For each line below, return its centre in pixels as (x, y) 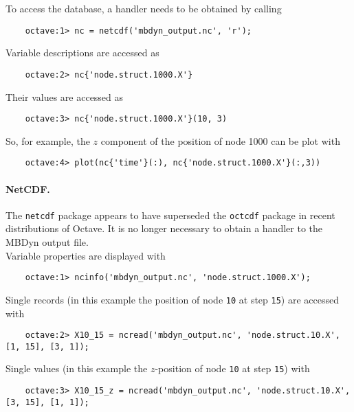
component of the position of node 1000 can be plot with (220, 140)
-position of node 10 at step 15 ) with (232, 368)
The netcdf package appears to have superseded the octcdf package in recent (170, 215)
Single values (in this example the (77, 368)
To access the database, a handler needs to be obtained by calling (144, 8)
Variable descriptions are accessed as (82, 53)
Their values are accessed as (65, 96)
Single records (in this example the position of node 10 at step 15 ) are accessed (172, 299)
